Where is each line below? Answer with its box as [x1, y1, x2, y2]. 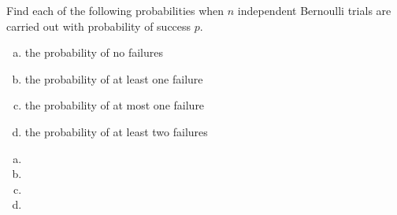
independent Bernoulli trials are [237, 2, 391, 18]
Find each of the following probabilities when [6, 2, 224, 18]
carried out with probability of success [6, 17, 191, 34]
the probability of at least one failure [24, 70, 203, 87]
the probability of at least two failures [24, 123, 208, 139]
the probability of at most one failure [24, 97, 205, 113]
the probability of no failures [24, 44, 163, 61]
